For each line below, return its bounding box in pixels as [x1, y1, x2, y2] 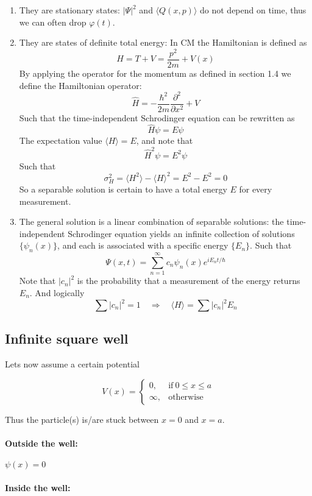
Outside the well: [5, 437, 78, 450]
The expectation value [19, 134, 102, 147]
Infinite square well [5, 329, 129, 348]
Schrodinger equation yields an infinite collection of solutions [68, 227, 295, 239]
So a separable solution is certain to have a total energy [19, 183, 227, 196]
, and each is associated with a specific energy [57, 239, 229, 252]
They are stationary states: [19, 4, 120, 16]
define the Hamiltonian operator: [19, 79, 142, 91]
